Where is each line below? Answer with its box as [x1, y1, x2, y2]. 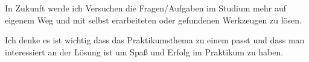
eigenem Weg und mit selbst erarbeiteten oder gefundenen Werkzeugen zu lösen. [5, 13, 302, 26]
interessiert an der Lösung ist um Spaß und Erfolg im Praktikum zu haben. [5, 45, 284, 58]
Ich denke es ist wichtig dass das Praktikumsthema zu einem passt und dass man [5, 34, 305, 46]
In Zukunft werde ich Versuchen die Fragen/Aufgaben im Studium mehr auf [5, 2, 286, 14]
